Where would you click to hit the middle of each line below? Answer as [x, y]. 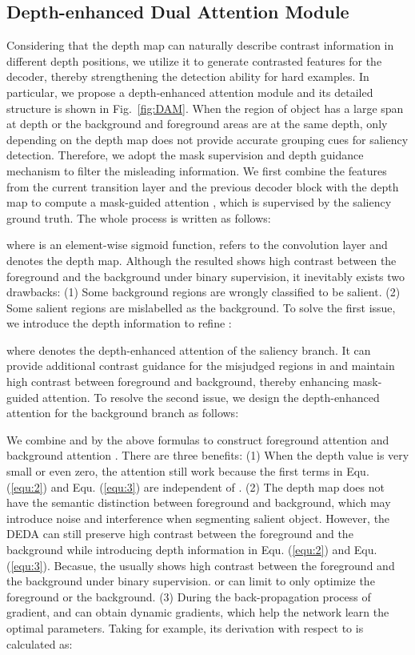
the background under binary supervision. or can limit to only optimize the [191, 581]
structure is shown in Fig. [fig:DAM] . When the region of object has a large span [205, 108]
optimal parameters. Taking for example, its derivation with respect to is [185, 627]
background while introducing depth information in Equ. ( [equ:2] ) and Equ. [192, 550]
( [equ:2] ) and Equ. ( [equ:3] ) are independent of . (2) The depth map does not [196, 486]
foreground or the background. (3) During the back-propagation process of [189, 596]
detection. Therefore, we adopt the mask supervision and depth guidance [185, 155]
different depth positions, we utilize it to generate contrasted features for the [194, 60]
